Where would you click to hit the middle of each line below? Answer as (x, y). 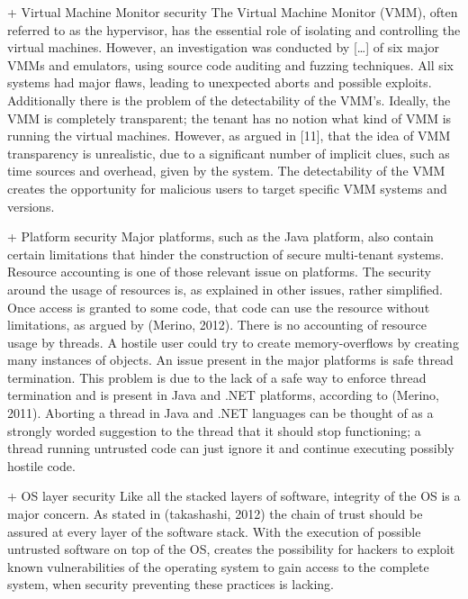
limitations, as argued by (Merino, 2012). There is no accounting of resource (217, 325)
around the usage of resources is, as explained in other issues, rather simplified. (225, 289)
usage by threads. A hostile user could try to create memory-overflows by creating (233, 342)
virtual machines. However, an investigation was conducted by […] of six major (223, 47)
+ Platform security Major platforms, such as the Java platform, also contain (220, 236)
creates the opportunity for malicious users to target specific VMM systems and (227, 188)
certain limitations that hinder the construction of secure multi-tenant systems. (226, 254)
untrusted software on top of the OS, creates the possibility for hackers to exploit (231, 549)
